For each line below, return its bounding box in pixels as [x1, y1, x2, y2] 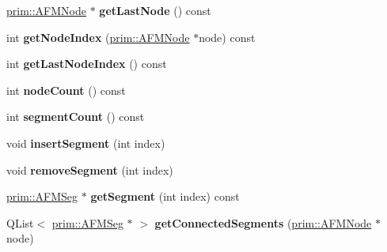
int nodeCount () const [6, 81, 126, 98]
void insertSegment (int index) [6, 134, 165, 151]
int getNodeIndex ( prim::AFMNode [6, 28, 190, 45]
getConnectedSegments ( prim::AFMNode [154, 214, 372, 231]
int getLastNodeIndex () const [6, 55, 167, 72]
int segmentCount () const [6, 108, 145, 125]
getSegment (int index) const [90, 188, 240, 205]
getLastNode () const [99, 2, 211, 18]
